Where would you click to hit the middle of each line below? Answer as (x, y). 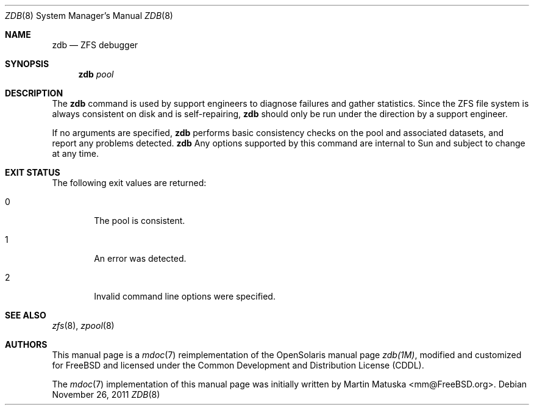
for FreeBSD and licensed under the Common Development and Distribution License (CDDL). (238, 365)
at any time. (75, 153)
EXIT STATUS (33, 172)
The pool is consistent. (140, 221)
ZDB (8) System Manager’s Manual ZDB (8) (89, 16)
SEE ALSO (26, 315)
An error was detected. (140, 258)
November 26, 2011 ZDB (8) (106, 394)
